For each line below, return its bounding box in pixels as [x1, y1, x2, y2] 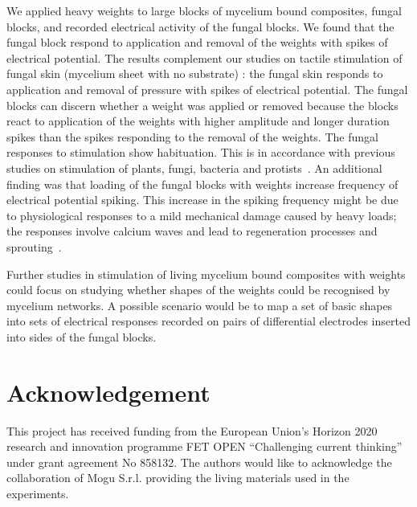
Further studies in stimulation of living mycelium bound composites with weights [6, 265, 406, 282]
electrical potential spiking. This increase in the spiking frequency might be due [6, 191, 399, 208]
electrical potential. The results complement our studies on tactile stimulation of [6, 49, 403, 66]
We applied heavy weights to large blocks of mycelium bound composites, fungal [6, 2, 402, 18]
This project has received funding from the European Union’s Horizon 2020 [6, 422, 378, 439]
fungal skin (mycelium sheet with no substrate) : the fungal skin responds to [6, 65, 383, 82]
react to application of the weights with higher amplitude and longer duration [6, 112, 390, 129]
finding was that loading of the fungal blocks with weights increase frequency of [6, 175, 399, 192]
